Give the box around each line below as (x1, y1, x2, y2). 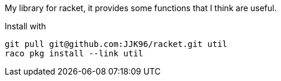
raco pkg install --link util (5, 49, 144, 58)
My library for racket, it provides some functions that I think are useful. (5, 3, 277, 13)
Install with (5, 21, 46, 31)
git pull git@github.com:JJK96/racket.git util (5, 39, 228, 49)
